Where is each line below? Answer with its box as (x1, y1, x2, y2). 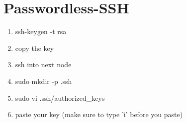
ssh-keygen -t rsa (15, 26, 67, 37)
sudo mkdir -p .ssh (15, 76, 72, 86)
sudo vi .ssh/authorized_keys (15, 92, 105, 103)
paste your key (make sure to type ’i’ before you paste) (15, 109, 183, 120)
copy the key (15, 42, 54, 53)
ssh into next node (15, 59, 72, 70)
